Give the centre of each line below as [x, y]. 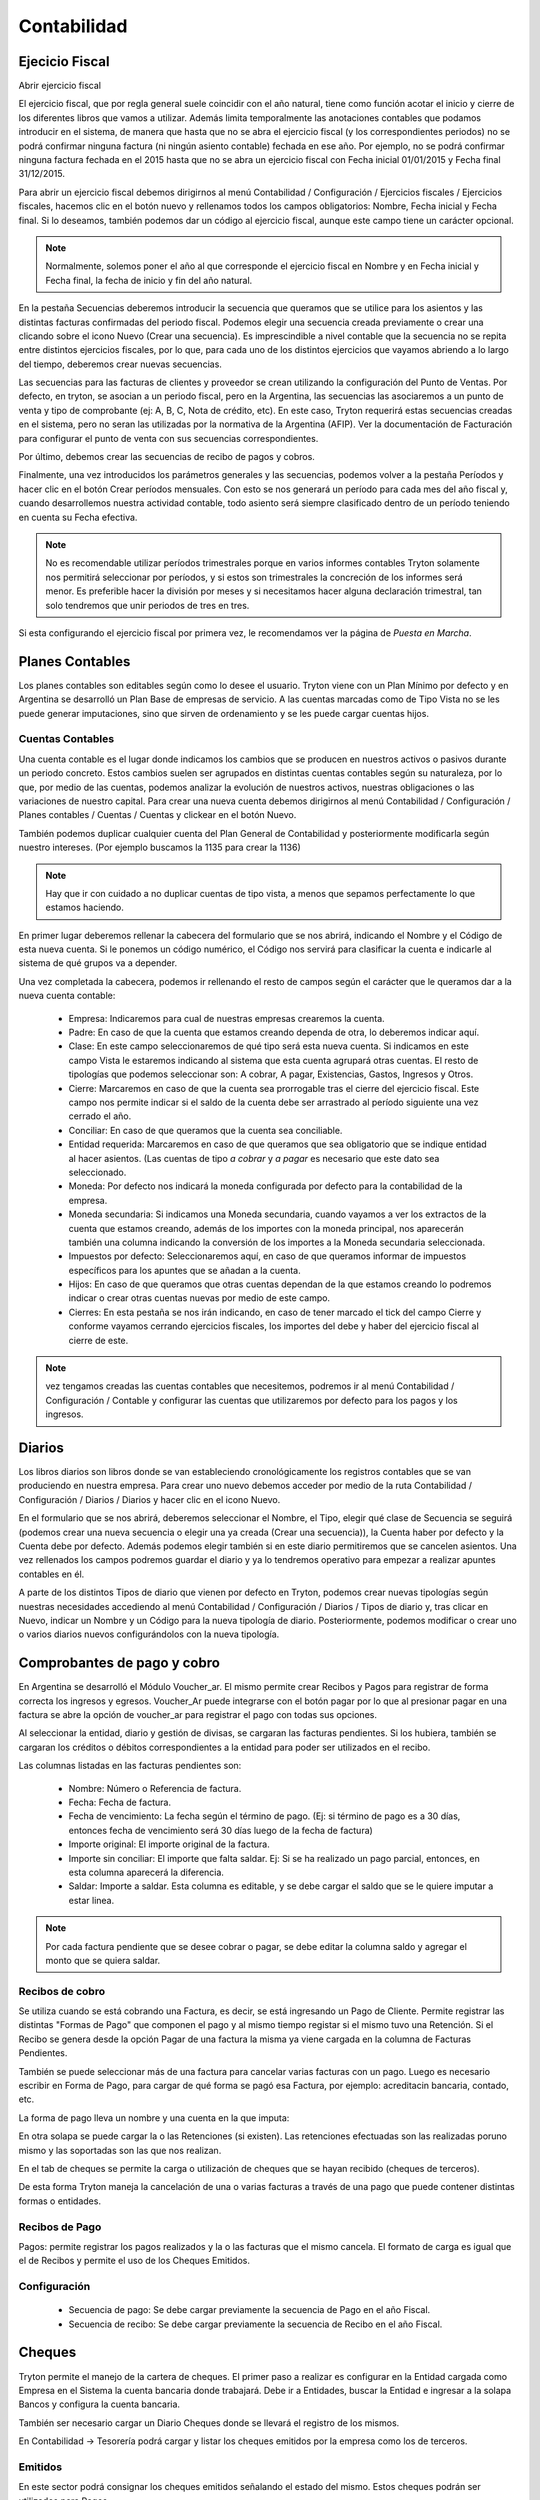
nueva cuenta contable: [67, 996]
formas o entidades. [60, 2201]
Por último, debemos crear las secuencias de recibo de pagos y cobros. [166, 457]
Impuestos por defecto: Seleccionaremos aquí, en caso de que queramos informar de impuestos [267, 1256]
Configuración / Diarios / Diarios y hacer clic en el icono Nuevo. [149, 1499]
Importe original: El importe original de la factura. [169, 1844]
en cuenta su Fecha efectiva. [78, 517]
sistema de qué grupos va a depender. [98, 963]
